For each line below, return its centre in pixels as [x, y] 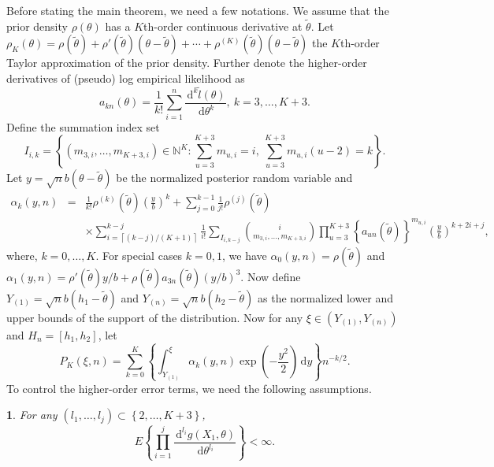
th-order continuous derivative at [223, 26]
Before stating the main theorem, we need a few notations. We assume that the [198, 10]
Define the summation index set [83, 126]
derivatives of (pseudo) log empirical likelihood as [126, 78]
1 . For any [32, 415]
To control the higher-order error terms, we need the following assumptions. [189, 388]
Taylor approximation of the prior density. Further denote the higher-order [187, 63]
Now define [274, 276]
